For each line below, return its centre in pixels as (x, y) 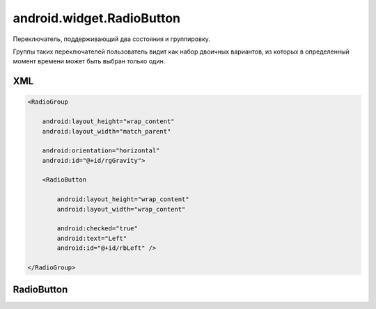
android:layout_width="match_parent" (107, 131)
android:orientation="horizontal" (101, 151)
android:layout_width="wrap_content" (121, 209)
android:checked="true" (97, 229)
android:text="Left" (92, 238)
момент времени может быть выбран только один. (89, 61)
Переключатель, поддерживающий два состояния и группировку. (111, 39)
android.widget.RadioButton (97, 18)
